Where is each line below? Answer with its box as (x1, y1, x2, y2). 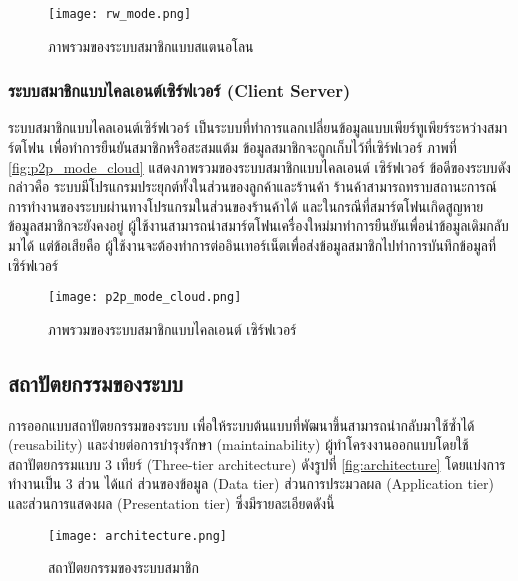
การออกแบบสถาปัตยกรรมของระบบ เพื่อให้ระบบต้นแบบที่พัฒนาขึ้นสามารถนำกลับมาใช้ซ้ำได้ (8, 414, 475, 435)
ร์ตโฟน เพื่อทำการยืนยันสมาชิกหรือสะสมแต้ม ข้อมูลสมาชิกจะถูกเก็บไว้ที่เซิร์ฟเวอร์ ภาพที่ (8, 137, 457, 158)
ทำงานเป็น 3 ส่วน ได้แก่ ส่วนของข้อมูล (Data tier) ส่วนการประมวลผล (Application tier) (8, 473, 494, 494)
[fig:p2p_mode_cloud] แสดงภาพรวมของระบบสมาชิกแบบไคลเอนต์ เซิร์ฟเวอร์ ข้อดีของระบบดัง (8, 156, 511, 177)
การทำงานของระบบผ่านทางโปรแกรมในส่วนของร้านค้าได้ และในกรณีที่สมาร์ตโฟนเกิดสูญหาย (8, 195, 484, 216)
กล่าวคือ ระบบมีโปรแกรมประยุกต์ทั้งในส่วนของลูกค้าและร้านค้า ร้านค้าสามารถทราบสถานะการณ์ (8, 176, 497, 197)
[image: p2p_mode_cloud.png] (48, 290, 242, 305)
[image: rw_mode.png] (48, 7, 192, 21)
